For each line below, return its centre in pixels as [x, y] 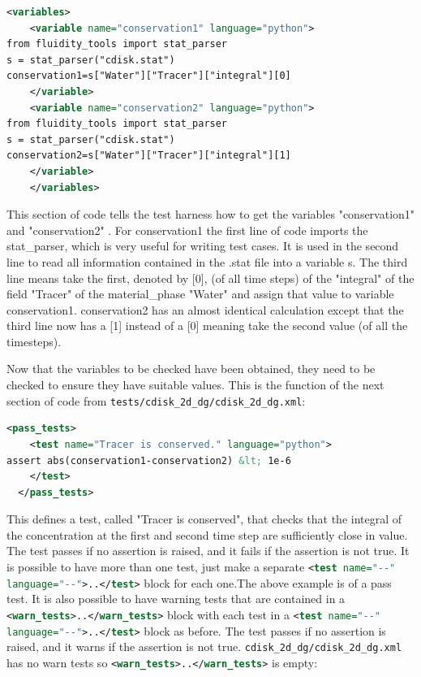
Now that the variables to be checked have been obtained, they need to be [191, 369]
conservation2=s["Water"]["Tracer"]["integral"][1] [149, 156]
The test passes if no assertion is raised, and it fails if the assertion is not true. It [208, 551]
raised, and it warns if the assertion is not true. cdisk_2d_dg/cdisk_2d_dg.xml [204, 647]
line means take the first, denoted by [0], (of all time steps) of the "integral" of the [210, 278]
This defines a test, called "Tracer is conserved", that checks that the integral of [204, 519]
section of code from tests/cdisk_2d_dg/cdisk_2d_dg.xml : [156, 400]
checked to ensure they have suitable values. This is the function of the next [195, 385]
